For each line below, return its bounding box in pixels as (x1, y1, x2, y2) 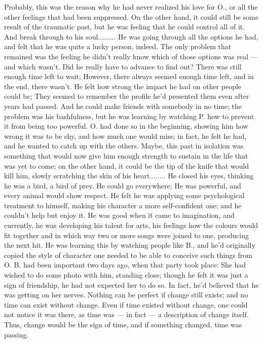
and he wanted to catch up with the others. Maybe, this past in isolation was (4, 140, 244, 151)
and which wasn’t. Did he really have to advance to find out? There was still (4, 61, 242, 71)
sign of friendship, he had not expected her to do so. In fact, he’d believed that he (4, 279, 259, 290)
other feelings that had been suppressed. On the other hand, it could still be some (4, 11, 258, 22)
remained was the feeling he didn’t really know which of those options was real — (4, 51, 258, 61)
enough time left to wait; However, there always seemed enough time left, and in (4, 71, 254, 82)
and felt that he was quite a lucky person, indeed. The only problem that (4, 41, 232, 52)
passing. (4, 329, 29, 339)
